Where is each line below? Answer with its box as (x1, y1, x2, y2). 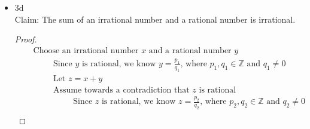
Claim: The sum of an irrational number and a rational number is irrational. (14, 13, 296, 25)
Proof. (14, 33, 37, 45)
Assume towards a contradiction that (53, 85, 190, 94)
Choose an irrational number (33, 46, 139, 55)
